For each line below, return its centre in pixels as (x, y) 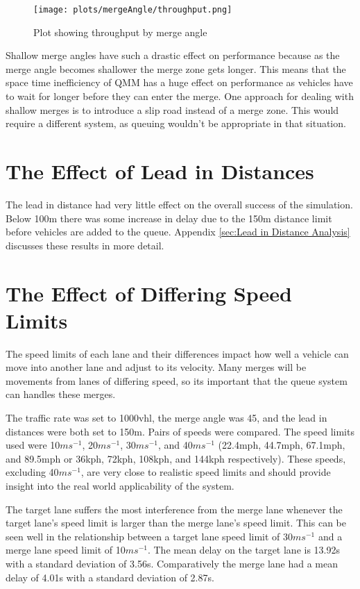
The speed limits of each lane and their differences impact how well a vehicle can (177, 353)
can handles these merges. (61, 394)
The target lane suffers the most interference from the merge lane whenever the (174, 509)
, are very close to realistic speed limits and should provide (206, 472)
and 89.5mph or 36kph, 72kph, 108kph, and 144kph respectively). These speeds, (176, 458)
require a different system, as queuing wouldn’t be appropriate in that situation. (176, 123)
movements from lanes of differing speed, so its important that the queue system (177, 380)
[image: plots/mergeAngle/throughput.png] (133, 10)
